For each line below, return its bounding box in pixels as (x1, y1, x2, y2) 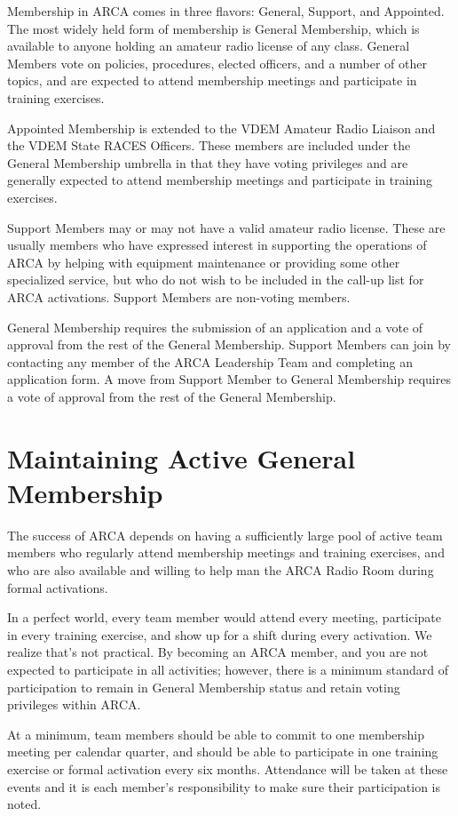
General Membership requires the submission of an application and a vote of (7, 317, 423, 336)
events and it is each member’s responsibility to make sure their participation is (7, 777, 440, 796)
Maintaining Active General (7, 439, 356, 476)
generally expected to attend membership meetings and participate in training (7, 171, 433, 189)
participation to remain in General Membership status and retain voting (7, 677, 400, 696)
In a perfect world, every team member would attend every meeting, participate (7, 608, 442, 627)
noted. (7, 795, 42, 813)
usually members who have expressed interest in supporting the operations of (7, 236, 427, 254)
